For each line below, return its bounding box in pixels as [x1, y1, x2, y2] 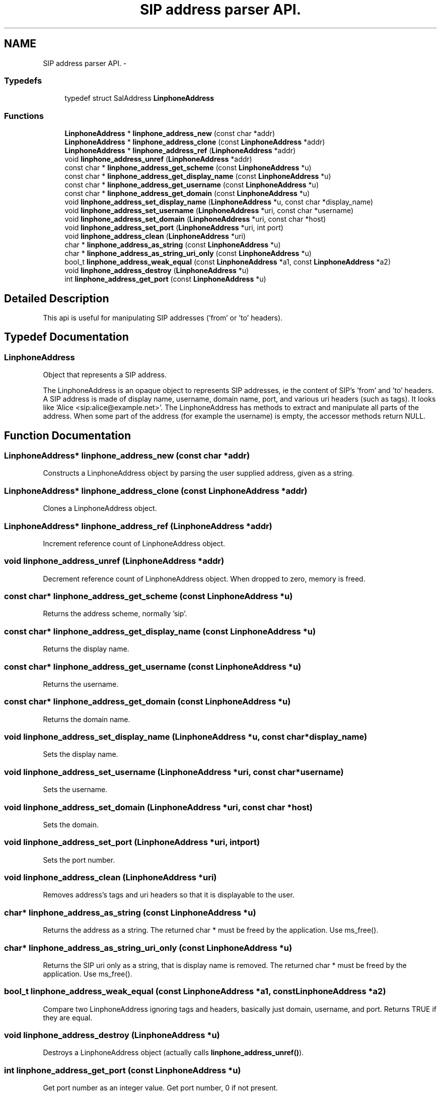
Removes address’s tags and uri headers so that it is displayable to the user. [43, 890, 295, 899]
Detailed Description [4, 292, 109, 305]
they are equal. [43, 1013, 93, 1022]
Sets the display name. [43, 750, 118, 759]
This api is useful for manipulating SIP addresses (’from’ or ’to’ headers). [43, 313, 283, 322]
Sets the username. [43, 785, 108, 794]
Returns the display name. [43, 644, 129, 654]
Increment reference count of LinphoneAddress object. [43, 539, 226, 548]
